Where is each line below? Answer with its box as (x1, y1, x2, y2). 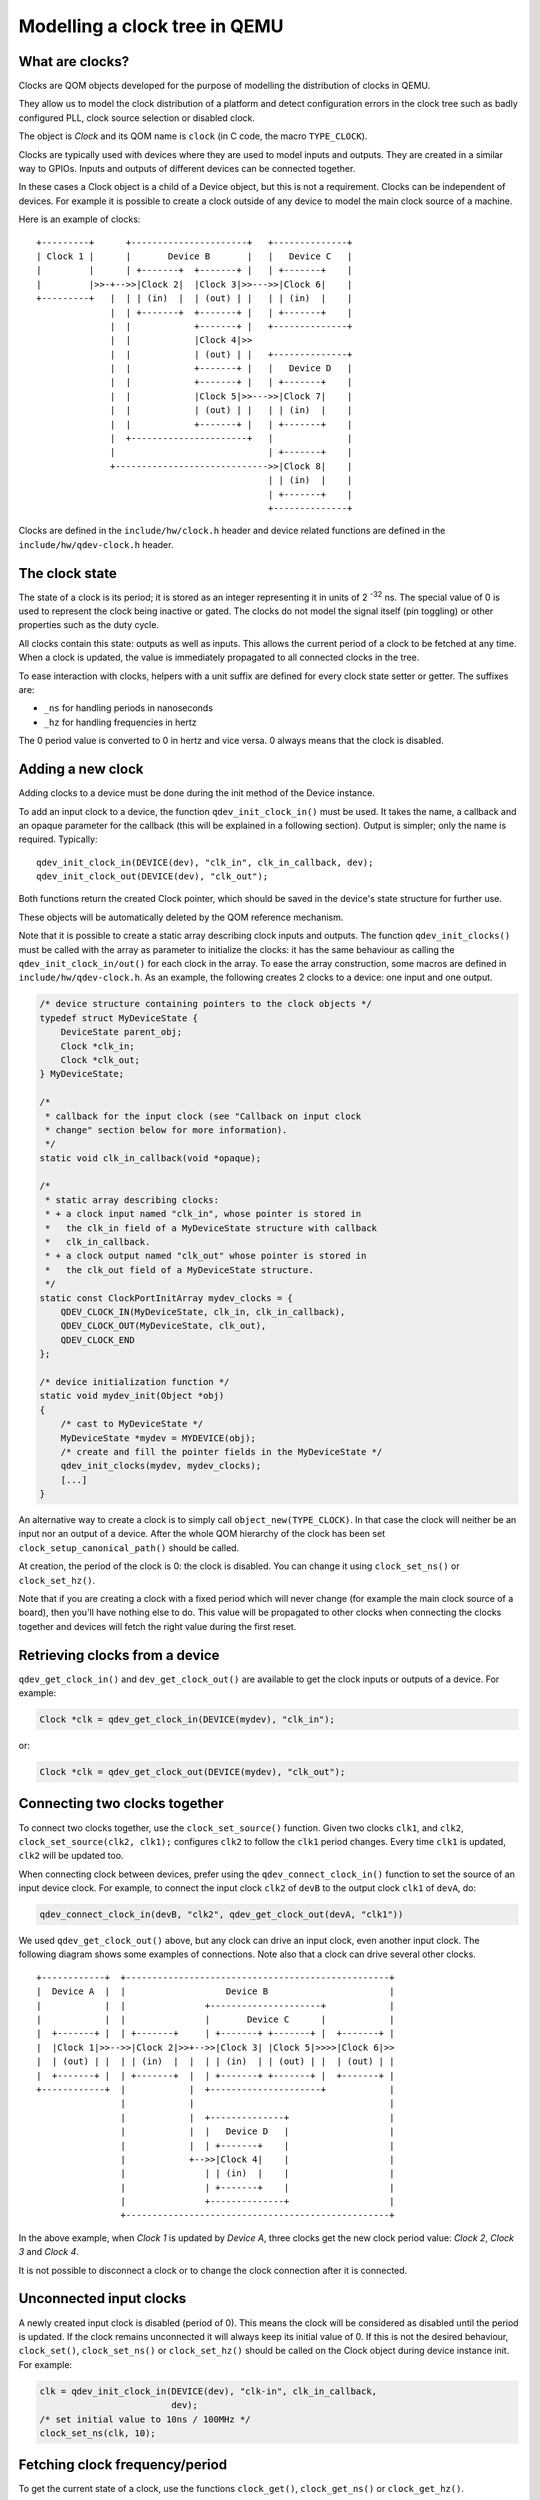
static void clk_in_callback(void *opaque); (39, 1152, 262, 1164)
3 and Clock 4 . (18, 2246, 79, 2258)
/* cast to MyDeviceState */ (60, 1418, 204, 1430)
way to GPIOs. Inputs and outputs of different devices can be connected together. (18, 163, 356, 175)
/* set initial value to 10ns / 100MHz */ (39, 2413, 251, 2425)
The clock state (18, 565, 117, 582)
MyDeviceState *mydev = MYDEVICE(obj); (60, 1432, 257, 1444)
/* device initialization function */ (39, 1376, 230, 1387)
